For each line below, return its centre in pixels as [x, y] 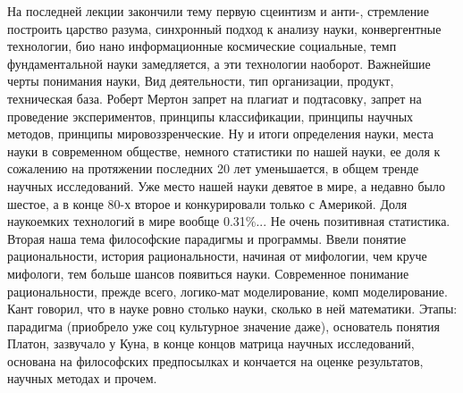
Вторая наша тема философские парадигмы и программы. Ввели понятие [207, 238]
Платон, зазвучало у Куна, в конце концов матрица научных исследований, [211, 343]
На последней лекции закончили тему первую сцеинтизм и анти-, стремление [219, 11]
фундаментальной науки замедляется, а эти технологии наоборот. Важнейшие [219, 63]
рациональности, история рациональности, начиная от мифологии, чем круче [217, 256]
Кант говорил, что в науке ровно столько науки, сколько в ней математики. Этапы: [232, 309]
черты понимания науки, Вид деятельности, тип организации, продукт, [201, 81]
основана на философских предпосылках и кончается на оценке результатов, [215, 360]
